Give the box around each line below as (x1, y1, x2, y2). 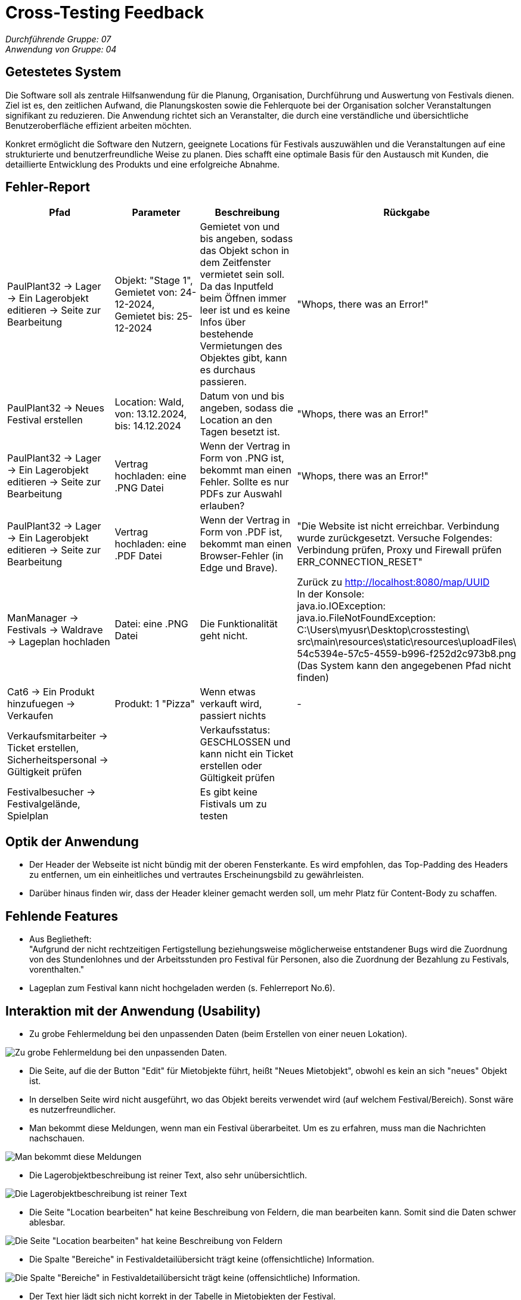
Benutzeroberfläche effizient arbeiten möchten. (5, 120, 192, 131)
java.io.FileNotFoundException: (297, 612, 436, 624)
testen (200, 810, 228, 822)
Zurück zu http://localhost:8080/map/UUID (297, 576, 490, 589)
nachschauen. (29, 1132, 85, 1143)
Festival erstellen (7, 414, 83, 426)
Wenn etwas (200, 686, 256, 698)
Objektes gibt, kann (200, 352, 287, 364)
